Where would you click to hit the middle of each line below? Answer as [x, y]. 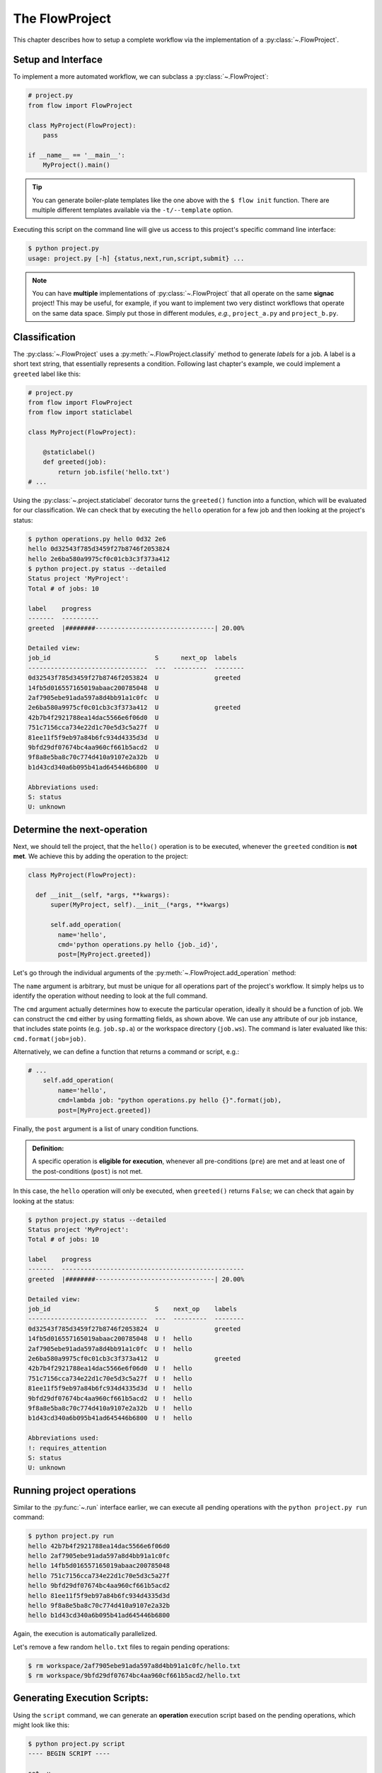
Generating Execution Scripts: [81, 1698]
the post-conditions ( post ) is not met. [87, 1171]
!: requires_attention [67, 1448]
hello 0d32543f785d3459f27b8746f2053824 [99, 549]
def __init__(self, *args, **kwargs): [103, 895]
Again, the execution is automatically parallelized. [85, 1634]
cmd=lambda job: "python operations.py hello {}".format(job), [170, 1100]
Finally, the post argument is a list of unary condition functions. [106, 1128]
